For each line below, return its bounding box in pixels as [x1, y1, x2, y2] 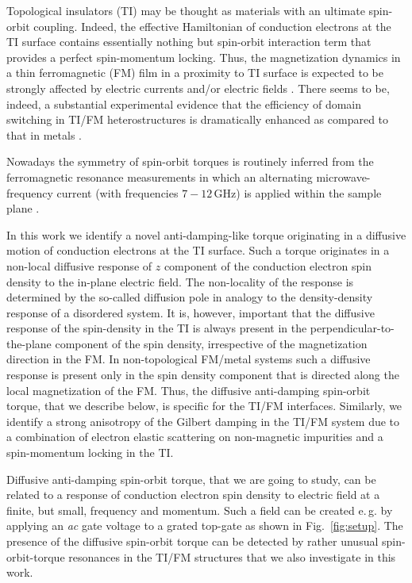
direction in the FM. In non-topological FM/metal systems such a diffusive [6, 351, 371, 367]
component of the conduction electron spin [164, 257, 372, 274]
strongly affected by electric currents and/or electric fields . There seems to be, [6, 79, 390, 96]
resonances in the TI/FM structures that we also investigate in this [68, 548, 396, 565]
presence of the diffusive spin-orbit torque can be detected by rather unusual [6, 533, 379, 549]
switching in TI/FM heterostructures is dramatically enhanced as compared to [6, 111, 389, 128]
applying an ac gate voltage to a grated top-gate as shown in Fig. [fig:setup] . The [6, 517, 403, 534]
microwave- [316, 168, 371, 185]
